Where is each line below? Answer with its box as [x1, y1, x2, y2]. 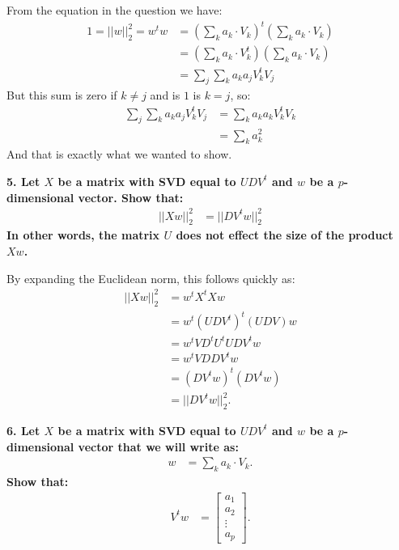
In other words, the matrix [6, 226, 160, 243]
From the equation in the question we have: [6, 2, 223, 18]
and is [150, 87, 180, 104]
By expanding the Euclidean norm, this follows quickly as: [6, 269, 295, 286]
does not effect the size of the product [176, 226, 393, 243]
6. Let [6, 421, 40, 438]
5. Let [6, 172, 40, 189]
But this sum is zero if [6, 87, 117, 104]
